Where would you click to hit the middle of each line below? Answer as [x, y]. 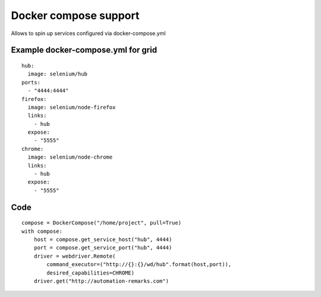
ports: [31, 82]
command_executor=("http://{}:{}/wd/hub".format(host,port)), [139, 265]
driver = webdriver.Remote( [75, 256]
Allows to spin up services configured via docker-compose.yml [88, 33]
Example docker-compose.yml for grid [84, 50]
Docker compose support [75, 15]
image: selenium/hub [58, 74]
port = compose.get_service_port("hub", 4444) [103, 248]
